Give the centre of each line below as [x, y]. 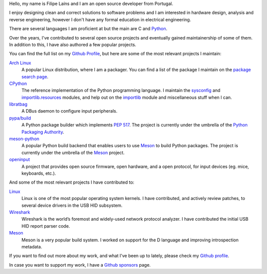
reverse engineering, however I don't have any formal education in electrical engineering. [100, 19]
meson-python [24, 139]
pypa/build [20, 118]
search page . [35, 77]
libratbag [18, 104]
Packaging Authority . [43, 132]
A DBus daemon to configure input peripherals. [69, 111]
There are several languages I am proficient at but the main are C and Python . [88, 29]
